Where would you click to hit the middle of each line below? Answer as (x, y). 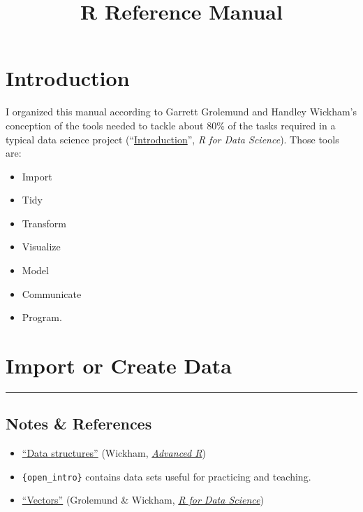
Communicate (52, 293)
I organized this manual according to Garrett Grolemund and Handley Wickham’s (181, 112)
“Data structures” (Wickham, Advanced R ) (114, 453)
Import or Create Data (119, 365)
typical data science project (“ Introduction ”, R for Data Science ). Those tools (172, 139)
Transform (44, 223)
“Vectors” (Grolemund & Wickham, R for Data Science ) (143, 500)
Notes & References (79, 424)
